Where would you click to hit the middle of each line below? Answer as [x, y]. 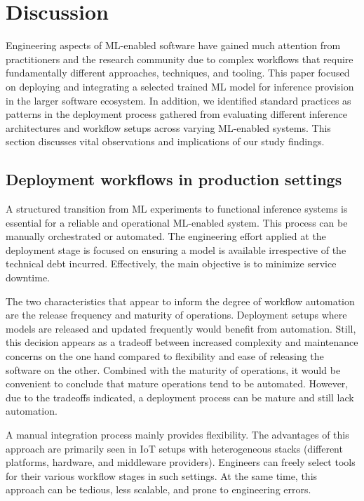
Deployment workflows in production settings [174, 179]
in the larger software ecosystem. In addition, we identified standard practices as [178, 100]
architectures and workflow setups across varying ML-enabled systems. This [168, 127]
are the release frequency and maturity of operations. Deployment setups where [176, 315]
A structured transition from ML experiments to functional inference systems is [177, 209]
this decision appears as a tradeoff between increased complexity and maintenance [182, 342]
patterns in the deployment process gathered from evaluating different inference [176, 114]
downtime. [28, 278]
